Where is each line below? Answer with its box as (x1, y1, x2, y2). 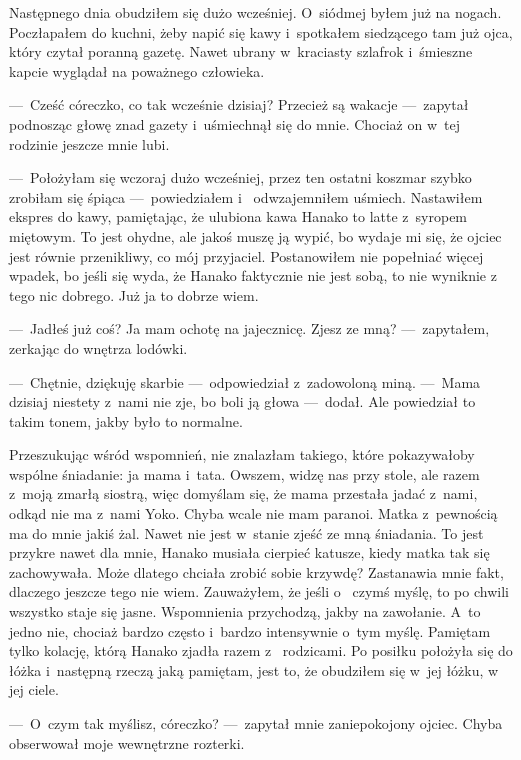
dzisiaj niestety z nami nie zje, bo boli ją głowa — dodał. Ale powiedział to (9, 391, 476, 412)
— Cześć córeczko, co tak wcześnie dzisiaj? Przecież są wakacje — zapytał (9, 94, 469, 115)
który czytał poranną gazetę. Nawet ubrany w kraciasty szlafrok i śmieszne (9, 41, 473, 62)
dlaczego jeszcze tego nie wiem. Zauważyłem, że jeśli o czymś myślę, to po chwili (9, 581, 509, 602)
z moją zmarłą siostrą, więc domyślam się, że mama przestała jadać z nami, (9, 483, 478, 504)
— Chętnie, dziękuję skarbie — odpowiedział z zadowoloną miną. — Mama (9, 371, 481, 392)
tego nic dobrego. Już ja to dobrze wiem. (9, 284, 259, 305)
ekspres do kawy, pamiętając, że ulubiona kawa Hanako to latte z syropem (9, 206, 468, 227)
